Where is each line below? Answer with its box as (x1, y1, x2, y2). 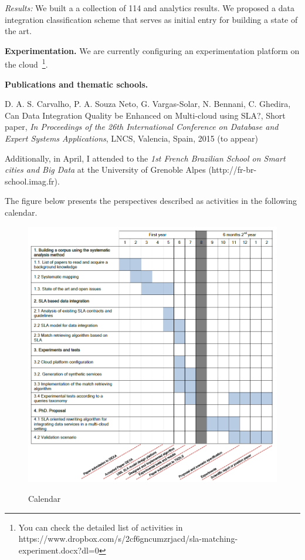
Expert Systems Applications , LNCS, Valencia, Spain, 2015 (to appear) (5, 132, 259, 144)
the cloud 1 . (5, 56, 48, 71)
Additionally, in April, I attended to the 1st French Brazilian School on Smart (5, 152, 286, 164)
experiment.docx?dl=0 (18, 544, 99, 556)
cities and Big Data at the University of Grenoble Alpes (5, 163, 206, 176)
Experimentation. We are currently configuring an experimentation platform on (5, 44, 300, 56)
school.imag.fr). (5, 175, 60, 187)
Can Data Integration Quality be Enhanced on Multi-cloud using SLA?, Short (5, 109, 286, 121)
